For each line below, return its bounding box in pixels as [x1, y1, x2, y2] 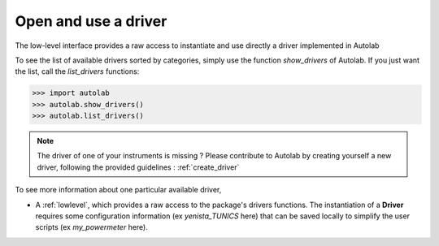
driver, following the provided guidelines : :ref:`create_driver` [37, 162, 240, 172]
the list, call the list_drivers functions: [15, 67, 140, 76]
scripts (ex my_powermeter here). [35, 222, 148, 232]
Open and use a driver [15, 12, 167, 30]
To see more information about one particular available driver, [15, 185, 222, 195]
